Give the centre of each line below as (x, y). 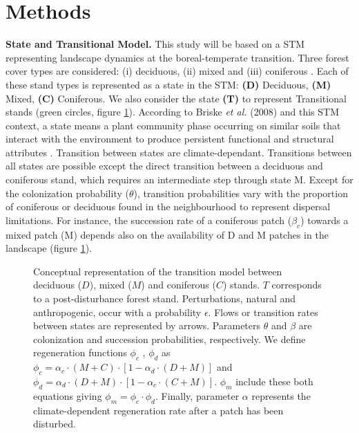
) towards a (324, 220)
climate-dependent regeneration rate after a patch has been (158, 410)
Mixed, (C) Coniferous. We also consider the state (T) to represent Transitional (176, 98)
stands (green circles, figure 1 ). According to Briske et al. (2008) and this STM (173, 112)
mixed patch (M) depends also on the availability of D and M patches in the (167, 234)
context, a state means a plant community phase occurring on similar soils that (173, 125)
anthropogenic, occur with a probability (117, 312)
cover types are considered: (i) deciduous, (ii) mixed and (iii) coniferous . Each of (177, 71)
